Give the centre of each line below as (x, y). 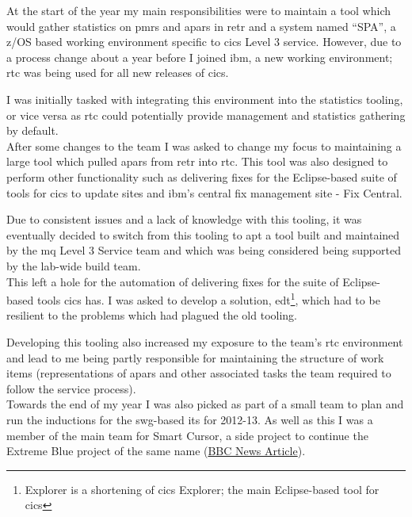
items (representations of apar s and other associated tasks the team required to (199, 373)
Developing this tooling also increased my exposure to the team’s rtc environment (205, 341)
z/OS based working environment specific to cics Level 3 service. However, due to (204, 42)
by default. (32, 130)
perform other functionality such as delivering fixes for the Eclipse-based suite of (202, 176)
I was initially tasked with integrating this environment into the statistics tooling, (205, 99)
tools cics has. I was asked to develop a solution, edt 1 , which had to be (208, 299)
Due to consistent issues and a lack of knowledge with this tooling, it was (184, 219)
